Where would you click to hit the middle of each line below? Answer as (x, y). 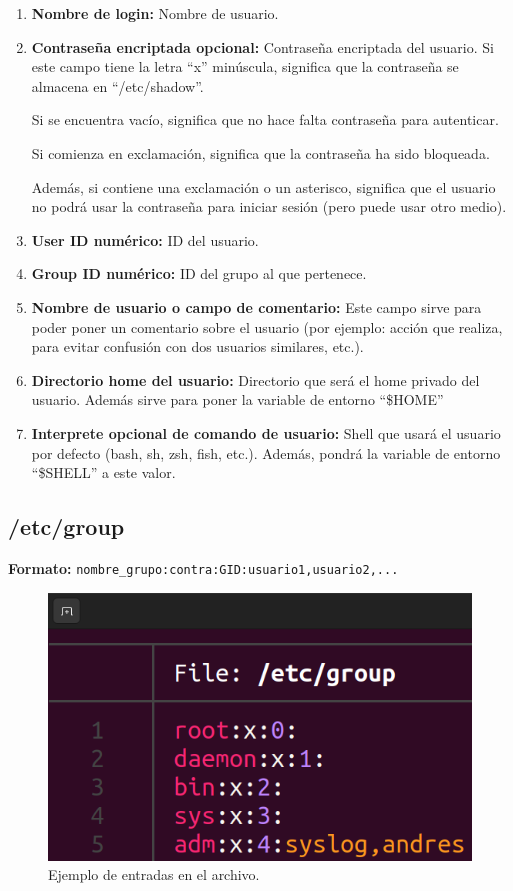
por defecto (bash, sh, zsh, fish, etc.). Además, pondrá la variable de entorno (266, 452)
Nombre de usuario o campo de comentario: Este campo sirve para (256, 306)
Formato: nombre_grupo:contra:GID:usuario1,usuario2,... (203, 567)
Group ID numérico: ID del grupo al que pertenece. (199, 273)
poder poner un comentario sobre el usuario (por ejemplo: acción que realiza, (267, 326)
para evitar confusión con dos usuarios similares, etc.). (197, 346)
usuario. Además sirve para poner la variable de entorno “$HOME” (237, 399)
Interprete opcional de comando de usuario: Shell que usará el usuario (266, 432)
